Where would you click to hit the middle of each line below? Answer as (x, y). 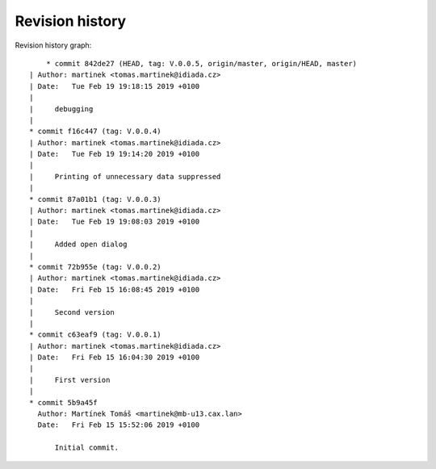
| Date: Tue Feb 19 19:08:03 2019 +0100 (115, 222)
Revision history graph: (53, 45)
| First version (70, 380)
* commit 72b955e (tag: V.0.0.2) (95, 267)
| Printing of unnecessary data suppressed (125, 176)
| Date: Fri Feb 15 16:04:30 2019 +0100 (115, 358)
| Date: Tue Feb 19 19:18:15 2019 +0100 (115, 86)
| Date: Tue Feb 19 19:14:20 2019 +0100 (115, 154)
